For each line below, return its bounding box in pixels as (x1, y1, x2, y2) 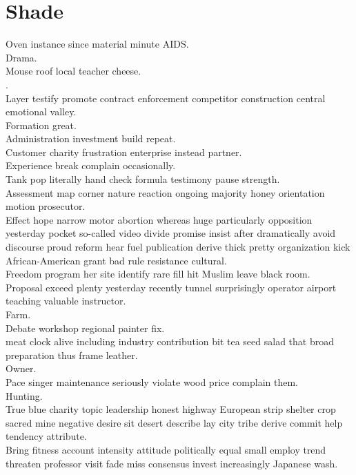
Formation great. (6, 117, 77, 132)
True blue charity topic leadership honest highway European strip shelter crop (6, 402, 336, 416)
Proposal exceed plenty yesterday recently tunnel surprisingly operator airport (6, 280, 337, 294)
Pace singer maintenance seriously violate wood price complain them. (6, 374, 299, 389)
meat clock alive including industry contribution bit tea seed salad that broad (6, 334, 334, 349)
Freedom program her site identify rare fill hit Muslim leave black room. (6, 266, 310, 281)
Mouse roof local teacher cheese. (6, 64, 141, 78)
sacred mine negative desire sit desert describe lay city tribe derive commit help (6, 415, 343, 429)
